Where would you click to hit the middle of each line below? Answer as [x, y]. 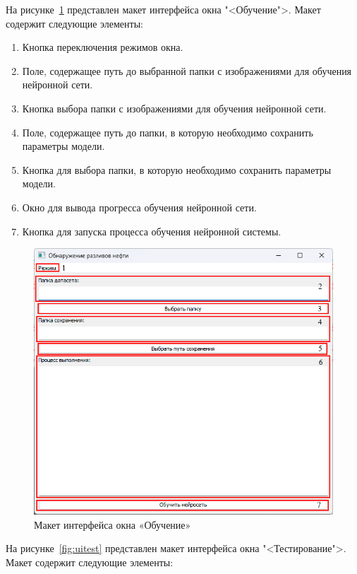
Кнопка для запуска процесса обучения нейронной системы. [152, 231]
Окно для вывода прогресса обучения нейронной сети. [139, 207]
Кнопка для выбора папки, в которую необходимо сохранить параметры [177, 169]
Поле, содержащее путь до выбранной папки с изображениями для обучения [187, 70]
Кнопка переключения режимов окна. [103, 47]
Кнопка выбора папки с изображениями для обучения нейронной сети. [174, 108]
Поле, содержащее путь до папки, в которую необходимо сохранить [168, 132]
